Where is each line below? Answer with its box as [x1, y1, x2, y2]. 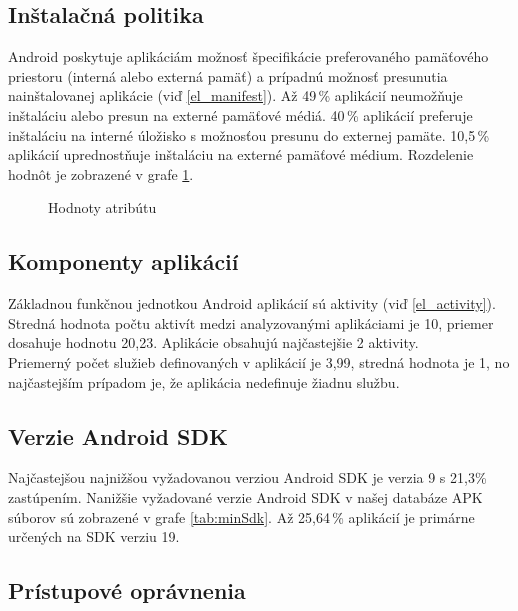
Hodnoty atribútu [48, 197, 157, 218]
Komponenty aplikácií [8, 246, 239, 277]
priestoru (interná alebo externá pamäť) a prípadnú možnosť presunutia [8, 65, 448, 86]
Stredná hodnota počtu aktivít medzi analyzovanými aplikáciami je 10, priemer [8, 312, 494, 333]
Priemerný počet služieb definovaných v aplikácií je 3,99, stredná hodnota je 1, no [8, 351, 510, 372]
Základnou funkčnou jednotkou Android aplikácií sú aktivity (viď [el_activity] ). [8, 293, 496, 314]
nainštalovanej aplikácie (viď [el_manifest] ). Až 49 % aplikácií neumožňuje [8, 85, 463, 106]
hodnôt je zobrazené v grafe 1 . [8, 163, 194, 184]
